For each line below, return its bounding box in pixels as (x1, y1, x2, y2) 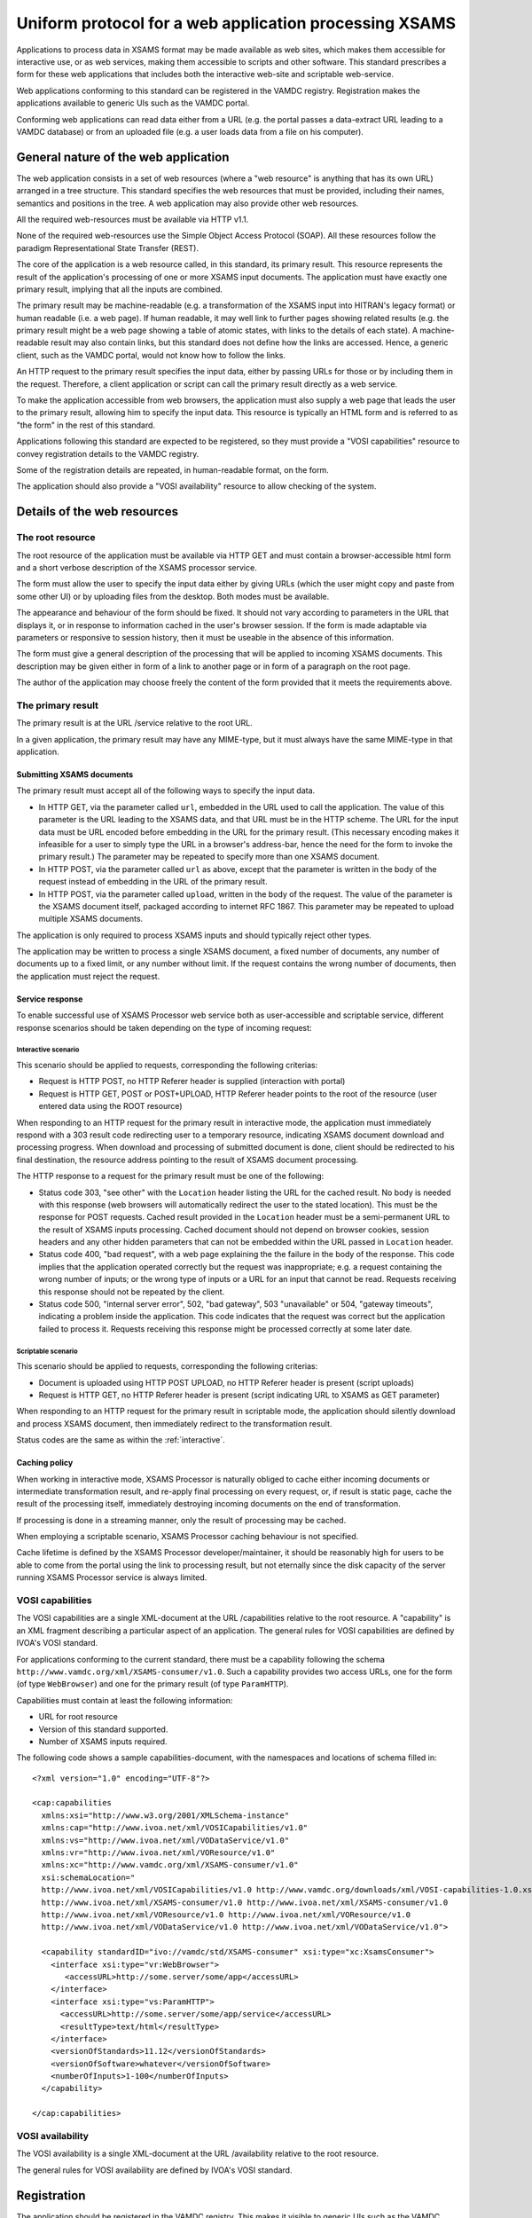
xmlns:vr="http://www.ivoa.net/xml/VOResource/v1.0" (41, 1848, 276, 1858)
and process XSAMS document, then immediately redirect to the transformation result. (16, 1418, 332, 1428)
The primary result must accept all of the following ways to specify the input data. (16, 785, 316, 796)
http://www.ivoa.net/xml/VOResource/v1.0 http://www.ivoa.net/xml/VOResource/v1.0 (41, 1910, 411, 1920)
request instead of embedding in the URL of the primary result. (38, 877, 268, 887)
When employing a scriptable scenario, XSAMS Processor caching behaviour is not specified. (16, 1531, 359, 1542)
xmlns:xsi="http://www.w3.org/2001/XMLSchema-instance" (41, 1810, 290, 1821)
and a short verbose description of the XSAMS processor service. (16, 562, 257, 572)
